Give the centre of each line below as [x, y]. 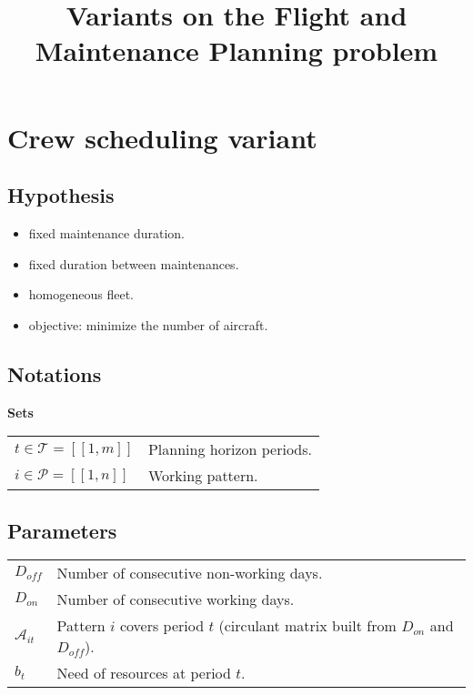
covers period [162, 626]
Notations [55, 373]
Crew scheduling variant [162, 137]
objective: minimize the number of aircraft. [148, 324]
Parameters [62, 530]
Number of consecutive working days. [176, 599]
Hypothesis [61, 195]
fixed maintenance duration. [106, 232]
